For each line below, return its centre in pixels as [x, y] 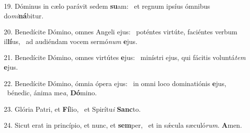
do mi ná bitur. [24, 15]
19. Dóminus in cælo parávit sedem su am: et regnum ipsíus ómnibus [107, 6]
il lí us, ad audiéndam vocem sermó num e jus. [71, 41]
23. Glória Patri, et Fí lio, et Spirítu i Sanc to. [72, 109]
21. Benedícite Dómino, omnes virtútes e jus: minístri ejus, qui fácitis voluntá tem [125, 57]
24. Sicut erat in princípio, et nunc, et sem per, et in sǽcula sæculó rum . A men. [123, 125]
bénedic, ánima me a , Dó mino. [52, 93]
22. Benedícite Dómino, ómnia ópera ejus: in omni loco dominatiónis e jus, [115, 83]
